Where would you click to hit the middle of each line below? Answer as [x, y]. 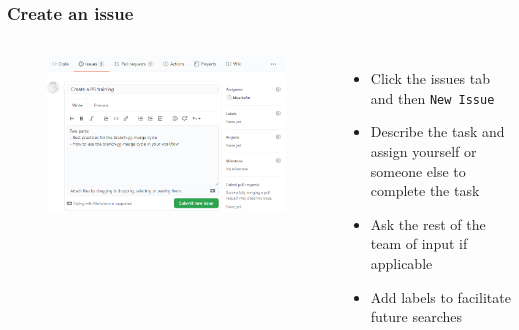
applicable [401, 263]
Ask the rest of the [428, 223]
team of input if [419, 243]
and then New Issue [432, 97]
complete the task [425, 190]
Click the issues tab [430, 78]
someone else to [418, 170]
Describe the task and [437, 131]
